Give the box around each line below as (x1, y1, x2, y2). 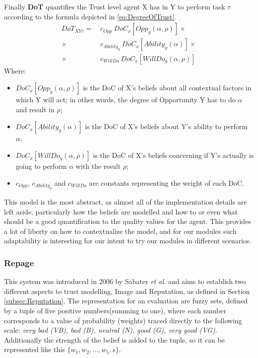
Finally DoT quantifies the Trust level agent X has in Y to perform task (4, 1, 225, 11)
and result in (15, 104, 55, 114)
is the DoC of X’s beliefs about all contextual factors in (83, 82, 252, 93)
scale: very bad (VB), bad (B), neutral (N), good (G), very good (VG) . (4, 325, 217, 335)
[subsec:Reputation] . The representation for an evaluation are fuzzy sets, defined (4, 295, 248, 306)
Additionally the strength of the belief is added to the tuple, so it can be (4, 334, 225, 345)
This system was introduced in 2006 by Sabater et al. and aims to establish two (4, 276, 246, 286)
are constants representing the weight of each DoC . (89, 177, 244, 188)
